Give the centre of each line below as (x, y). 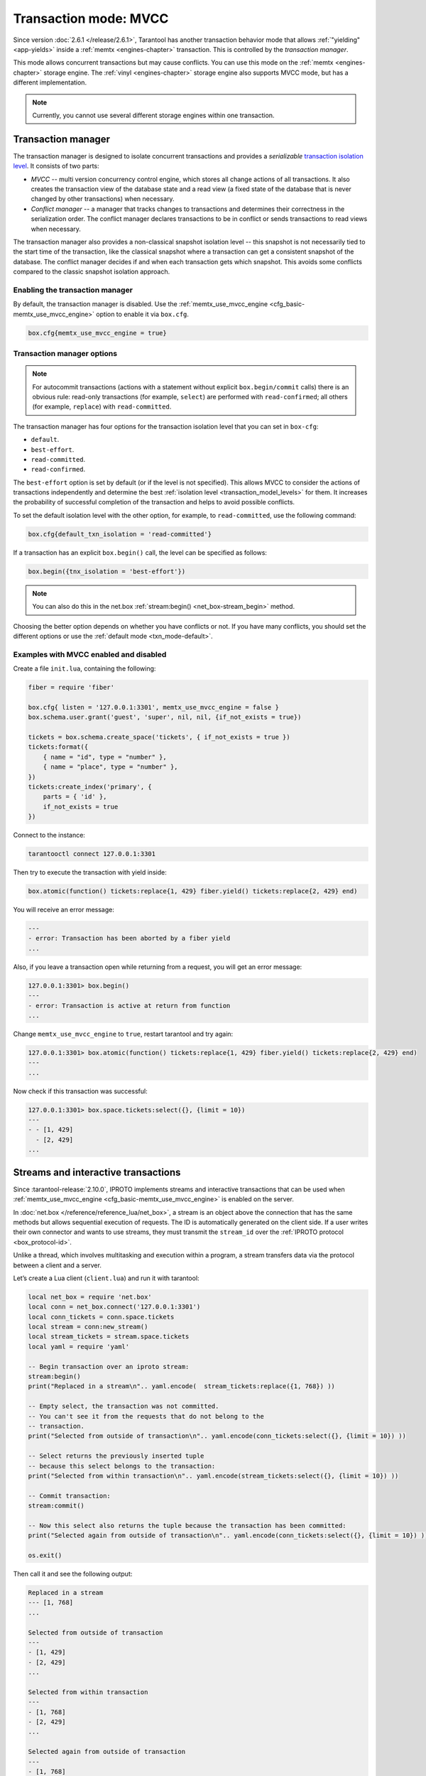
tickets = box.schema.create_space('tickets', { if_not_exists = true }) (159, 737)
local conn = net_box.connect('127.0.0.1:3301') (114, 1307)
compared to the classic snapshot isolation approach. (92, 272)
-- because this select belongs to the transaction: (122, 1466)
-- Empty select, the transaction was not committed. (124, 1406)
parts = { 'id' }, (75, 797)
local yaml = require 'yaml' (79, 1347)
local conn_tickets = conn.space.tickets (101, 1317)
